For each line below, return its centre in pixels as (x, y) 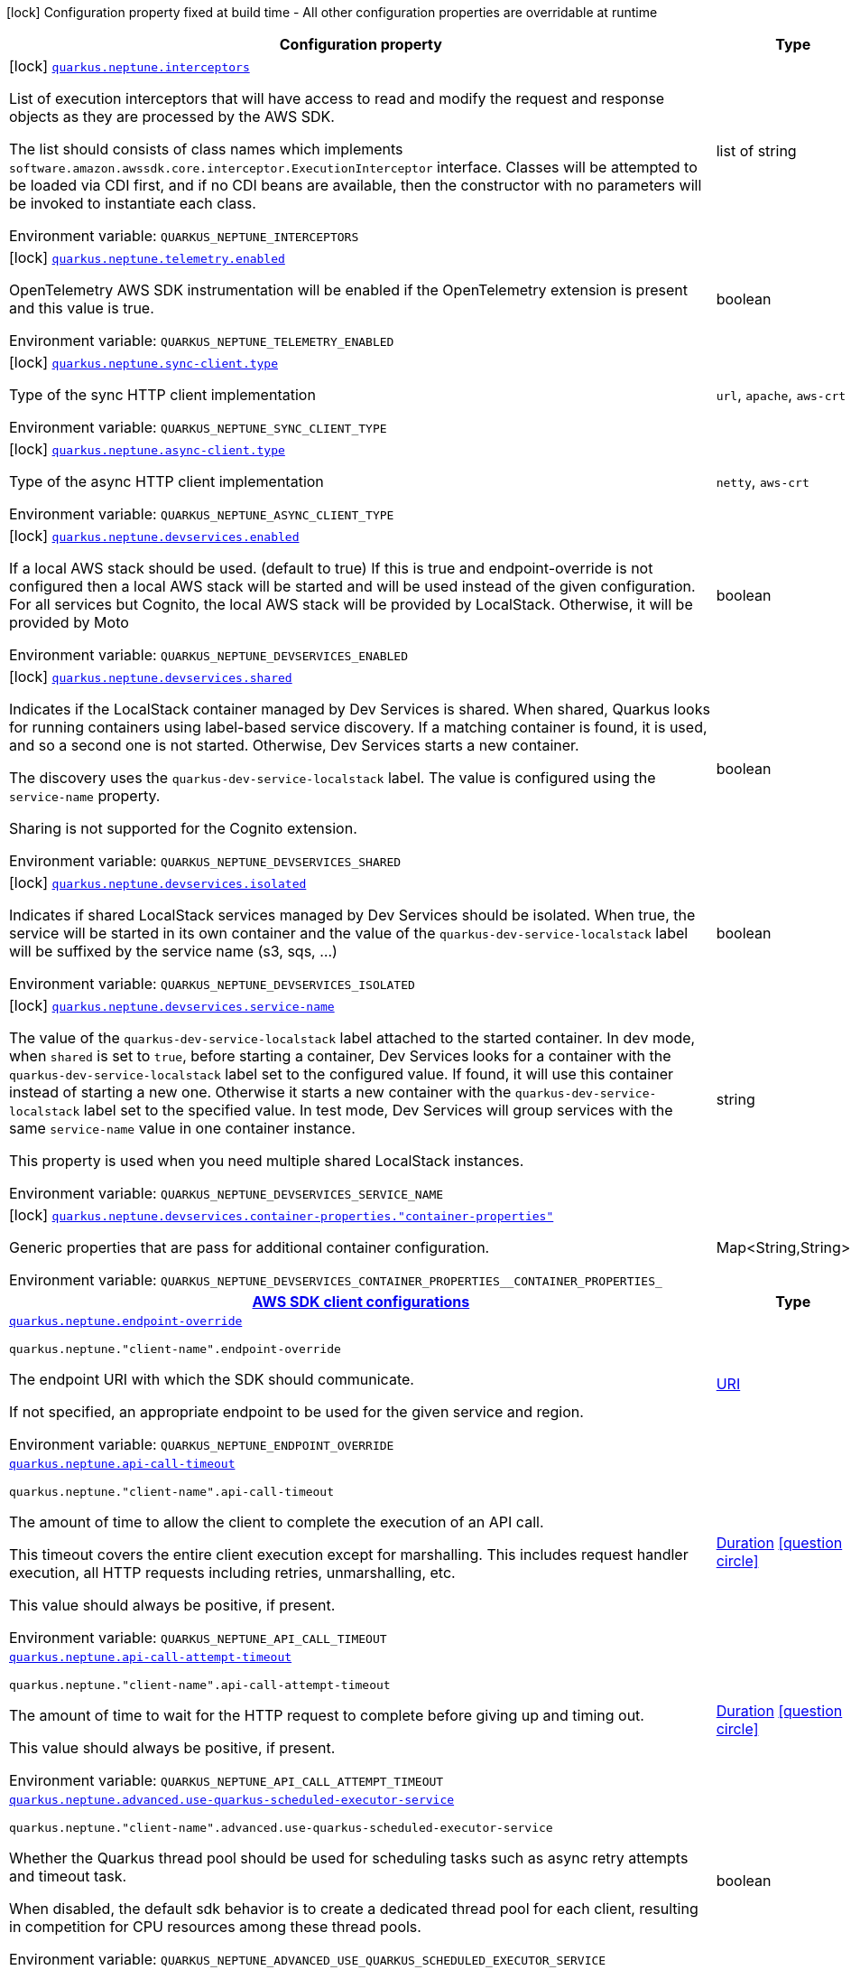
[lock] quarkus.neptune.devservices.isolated (158, 882)
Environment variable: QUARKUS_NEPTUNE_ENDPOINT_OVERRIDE (202, 1444)
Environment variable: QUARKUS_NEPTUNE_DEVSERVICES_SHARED (205, 861)
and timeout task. (68, 1876)
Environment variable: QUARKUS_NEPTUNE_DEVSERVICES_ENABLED (209, 655)
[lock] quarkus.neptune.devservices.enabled (154, 536)
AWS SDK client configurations (361, 1302)
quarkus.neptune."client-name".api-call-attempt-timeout (200, 1685)
